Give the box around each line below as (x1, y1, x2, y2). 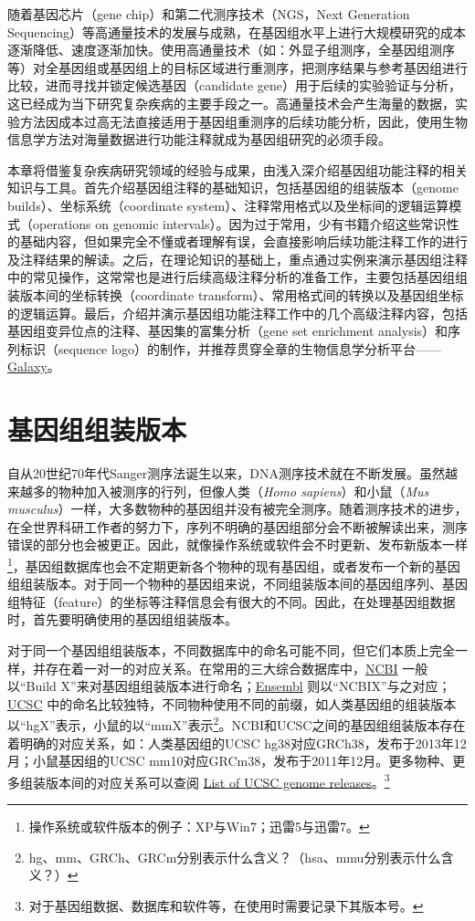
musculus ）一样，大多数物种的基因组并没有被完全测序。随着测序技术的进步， (7, 499, 468, 518)
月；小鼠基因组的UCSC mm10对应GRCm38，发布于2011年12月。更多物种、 (7, 751, 453, 770)
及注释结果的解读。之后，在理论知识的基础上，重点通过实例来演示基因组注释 (7, 249, 468, 268)
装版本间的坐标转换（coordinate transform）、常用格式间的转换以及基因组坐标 (7, 285, 464, 304)
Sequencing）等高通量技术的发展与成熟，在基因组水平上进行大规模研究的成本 (7, 22, 467, 41)
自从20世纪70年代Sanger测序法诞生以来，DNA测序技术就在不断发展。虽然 (7, 464, 445, 482)
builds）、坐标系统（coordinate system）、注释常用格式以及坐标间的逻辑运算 (7, 195, 449, 215)
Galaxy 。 (7, 357, 60, 376)
